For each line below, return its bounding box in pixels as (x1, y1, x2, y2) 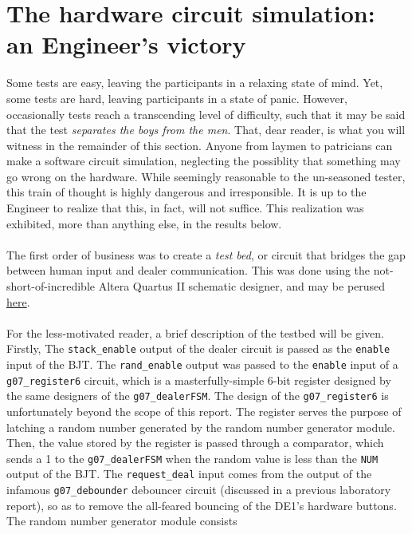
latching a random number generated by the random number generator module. (6, 418, 395, 435)
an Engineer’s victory (6, 28, 246, 61)
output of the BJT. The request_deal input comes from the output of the (6, 465, 372, 482)
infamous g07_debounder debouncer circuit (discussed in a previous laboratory (6, 481, 391, 498)
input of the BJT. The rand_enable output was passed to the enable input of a (6, 356, 398, 373)
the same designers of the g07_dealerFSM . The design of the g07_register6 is (6, 387, 389, 404)
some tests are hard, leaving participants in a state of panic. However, (6, 89, 347, 106)
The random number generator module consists (6, 512, 237, 529)
